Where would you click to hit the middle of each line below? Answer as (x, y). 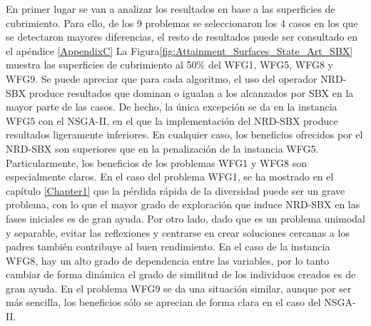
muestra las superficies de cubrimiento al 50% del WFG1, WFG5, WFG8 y (170, 65)
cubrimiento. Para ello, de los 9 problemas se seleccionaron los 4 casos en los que (182, 22)
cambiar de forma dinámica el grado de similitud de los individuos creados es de (181, 274)
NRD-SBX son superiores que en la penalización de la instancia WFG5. (162, 148)
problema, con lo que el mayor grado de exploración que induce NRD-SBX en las (183, 204)
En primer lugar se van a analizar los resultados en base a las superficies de (171, 9)
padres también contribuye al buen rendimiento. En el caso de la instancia (168, 246)
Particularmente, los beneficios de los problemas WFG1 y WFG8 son (157, 162)
